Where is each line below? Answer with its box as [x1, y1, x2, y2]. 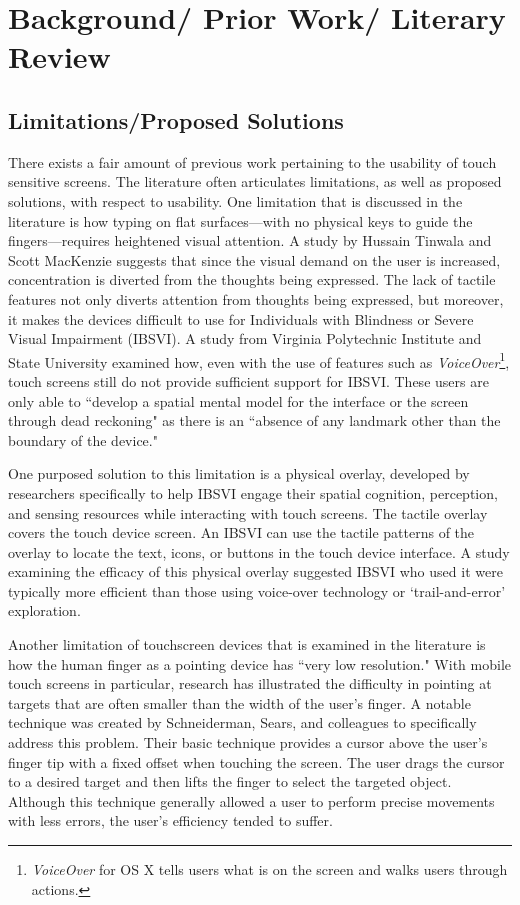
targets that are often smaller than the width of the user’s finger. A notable [8, 692, 471, 713]
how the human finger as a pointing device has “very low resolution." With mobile [8, 653, 511, 674]
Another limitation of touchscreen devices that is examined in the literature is [8, 634, 486, 655]
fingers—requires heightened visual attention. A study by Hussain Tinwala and [8, 230, 492, 251]
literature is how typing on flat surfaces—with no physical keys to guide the [8, 210, 473, 231]
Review [8, 36, 111, 77]
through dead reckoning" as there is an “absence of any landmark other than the [8, 410, 501, 431]
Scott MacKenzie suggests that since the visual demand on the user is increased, [8, 249, 501, 270]
